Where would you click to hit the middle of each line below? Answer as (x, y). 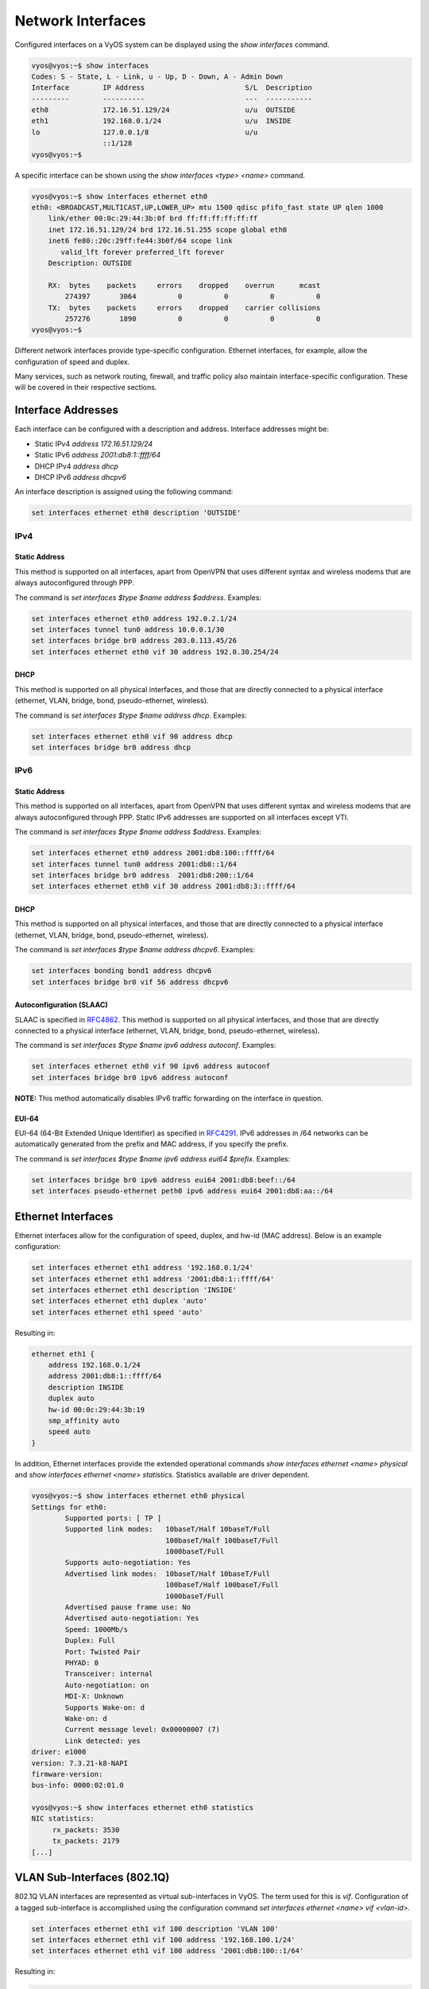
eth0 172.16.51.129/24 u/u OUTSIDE (163, 110)
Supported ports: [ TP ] (113, 1518)
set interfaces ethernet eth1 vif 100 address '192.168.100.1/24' (163, 1940)
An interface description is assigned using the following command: (124, 492)
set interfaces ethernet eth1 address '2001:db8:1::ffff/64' (153, 1279)
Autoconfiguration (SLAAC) (62, 1005)
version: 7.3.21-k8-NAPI (80, 1763)
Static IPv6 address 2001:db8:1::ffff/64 (98, 455)
